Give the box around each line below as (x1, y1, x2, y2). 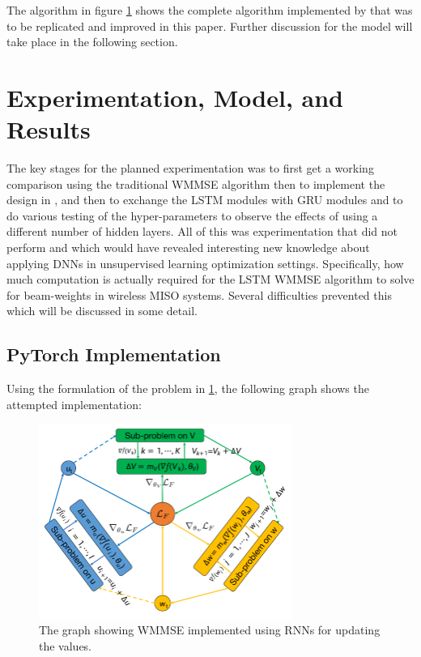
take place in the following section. (6, 33, 178, 50)
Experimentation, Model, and (6, 80, 343, 113)
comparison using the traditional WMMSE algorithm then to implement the (6, 175, 385, 192)
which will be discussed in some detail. (6, 302, 198, 319)
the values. (39, 637, 92, 654)
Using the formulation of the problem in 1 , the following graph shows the (6, 380, 369, 397)
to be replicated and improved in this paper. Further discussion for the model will (6, 17, 413, 34)
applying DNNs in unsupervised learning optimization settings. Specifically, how (6, 254, 404, 271)
